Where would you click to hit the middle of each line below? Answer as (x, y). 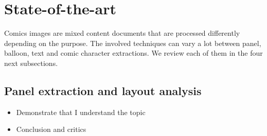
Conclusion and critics (51, 129)
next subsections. (31, 63)
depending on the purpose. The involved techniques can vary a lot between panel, (133, 43)
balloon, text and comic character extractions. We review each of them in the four (133, 53)
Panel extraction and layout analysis (103, 90)
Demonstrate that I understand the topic (81, 112)
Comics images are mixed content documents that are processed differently (122, 33)
